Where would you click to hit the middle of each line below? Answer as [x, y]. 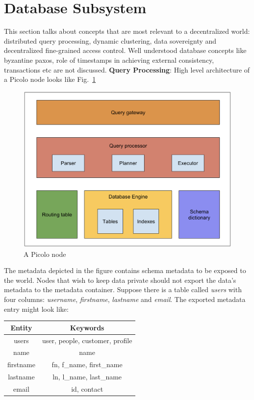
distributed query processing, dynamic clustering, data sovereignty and [110, 40]
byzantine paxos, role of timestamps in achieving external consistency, [109, 60]
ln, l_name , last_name [87, 377]
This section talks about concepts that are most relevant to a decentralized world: [127, 31]
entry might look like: [36, 309]
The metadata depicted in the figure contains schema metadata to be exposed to [125, 270]
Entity [21, 327]
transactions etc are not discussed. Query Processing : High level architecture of [127, 69]
